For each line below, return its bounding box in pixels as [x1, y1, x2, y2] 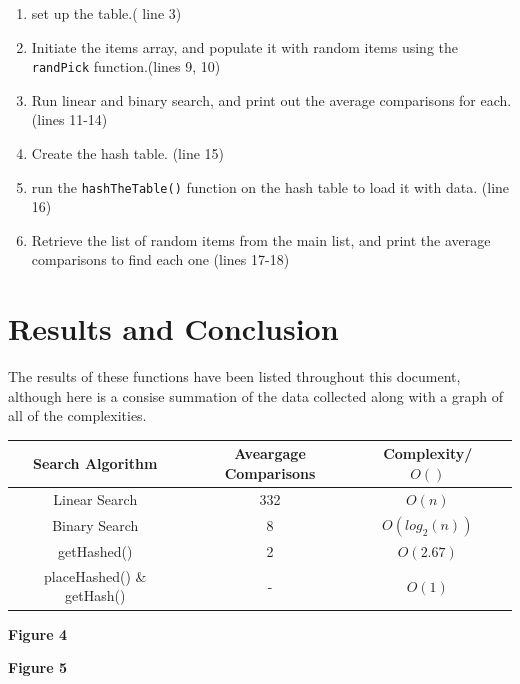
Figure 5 [8, 657, 68, 678]
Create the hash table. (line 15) [31, 143, 225, 164]
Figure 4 [8, 623, 68, 644]
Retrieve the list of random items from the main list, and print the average [31, 229, 491, 250]
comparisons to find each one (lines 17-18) [31, 249, 290, 270]
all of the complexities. [8, 405, 147, 426]
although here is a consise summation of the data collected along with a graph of [8, 385, 504, 406]
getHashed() [58, 541, 133, 561]
